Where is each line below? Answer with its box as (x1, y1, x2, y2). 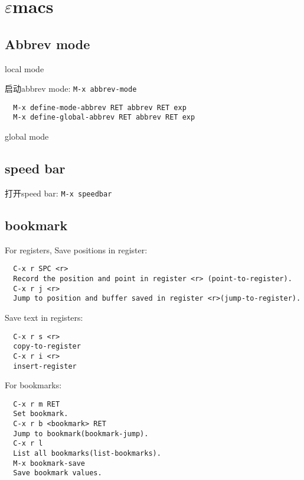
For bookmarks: (5, 379, 62, 391)
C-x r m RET (13, 400, 60, 408)
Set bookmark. (13, 410, 68, 418)
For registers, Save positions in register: (5, 243, 148, 256)
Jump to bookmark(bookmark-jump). (13, 429, 149, 438)
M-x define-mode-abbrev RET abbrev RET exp (13, 103, 187, 112)
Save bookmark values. (13, 469, 102, 478)
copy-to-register (13, 342, 81, 351)
